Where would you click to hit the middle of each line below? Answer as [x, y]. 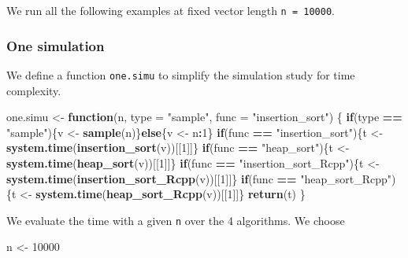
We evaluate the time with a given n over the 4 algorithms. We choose [176, 220]
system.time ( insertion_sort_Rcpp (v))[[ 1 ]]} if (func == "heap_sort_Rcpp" [199, 178]
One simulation [56, 45]
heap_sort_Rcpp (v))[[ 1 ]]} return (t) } [206, 194]
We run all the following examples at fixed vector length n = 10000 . [171, 10]
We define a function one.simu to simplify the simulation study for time [181, 74]
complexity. [34, 90]
